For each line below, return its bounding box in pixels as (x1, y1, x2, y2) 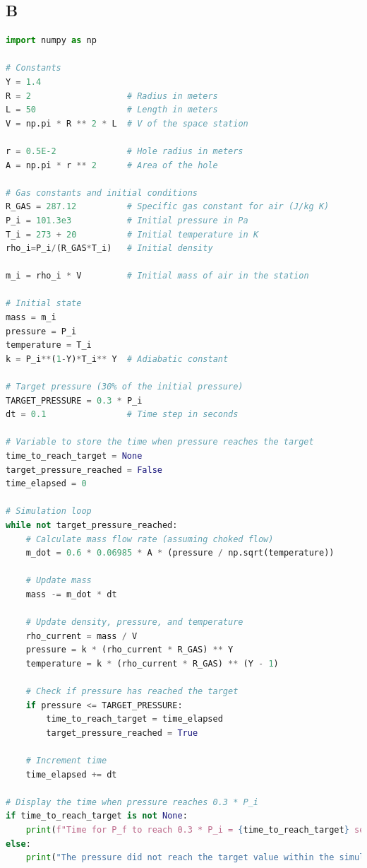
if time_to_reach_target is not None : (6, 811, 188, 821)
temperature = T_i (6, 340, 92, 351)
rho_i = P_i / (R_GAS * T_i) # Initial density (6, 243, 213, 254)
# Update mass (25, 575, 92, 586)
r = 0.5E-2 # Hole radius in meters (6, 146, 243, 156)
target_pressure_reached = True (46, 727, 198, 738)
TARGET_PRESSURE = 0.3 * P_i (6, 395, 143, 406)
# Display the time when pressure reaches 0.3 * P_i (6, 797, 258, 807)
